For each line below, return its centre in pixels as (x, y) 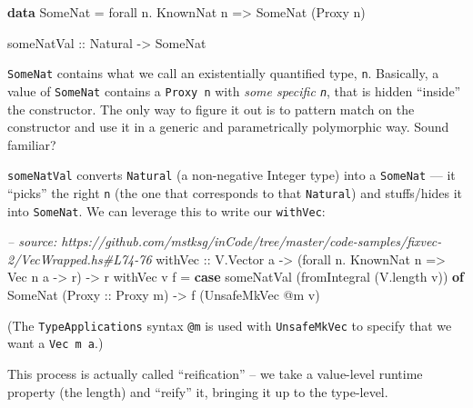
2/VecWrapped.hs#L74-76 (80, 259)
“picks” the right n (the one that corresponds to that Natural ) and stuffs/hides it (235, 192)
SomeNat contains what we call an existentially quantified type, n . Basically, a (223, 73)
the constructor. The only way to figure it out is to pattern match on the (211, 109)
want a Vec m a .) (55, 343)
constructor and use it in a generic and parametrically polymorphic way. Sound (228, 127)
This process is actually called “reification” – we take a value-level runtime (215, 373)
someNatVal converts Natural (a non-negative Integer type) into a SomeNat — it (231, 175)
